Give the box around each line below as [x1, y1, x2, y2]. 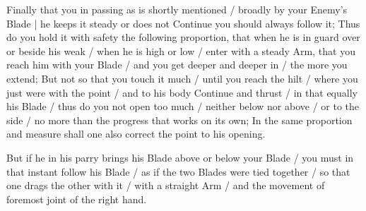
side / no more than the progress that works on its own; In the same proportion [6, 112, 353, 127]
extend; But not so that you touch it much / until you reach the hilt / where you [6, 71, 358, 85]
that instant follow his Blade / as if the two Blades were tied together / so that [6, 164, 350, 179]
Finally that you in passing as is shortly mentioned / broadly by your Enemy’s [6, 2, 348, 16]
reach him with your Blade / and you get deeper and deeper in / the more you [6, 57, 348, 72]
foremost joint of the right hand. [6, 191, 147, 206]
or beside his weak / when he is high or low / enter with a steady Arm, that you [6, 43, 355, 58]
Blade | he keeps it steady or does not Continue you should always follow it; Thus [6, 16, 360, 30]
